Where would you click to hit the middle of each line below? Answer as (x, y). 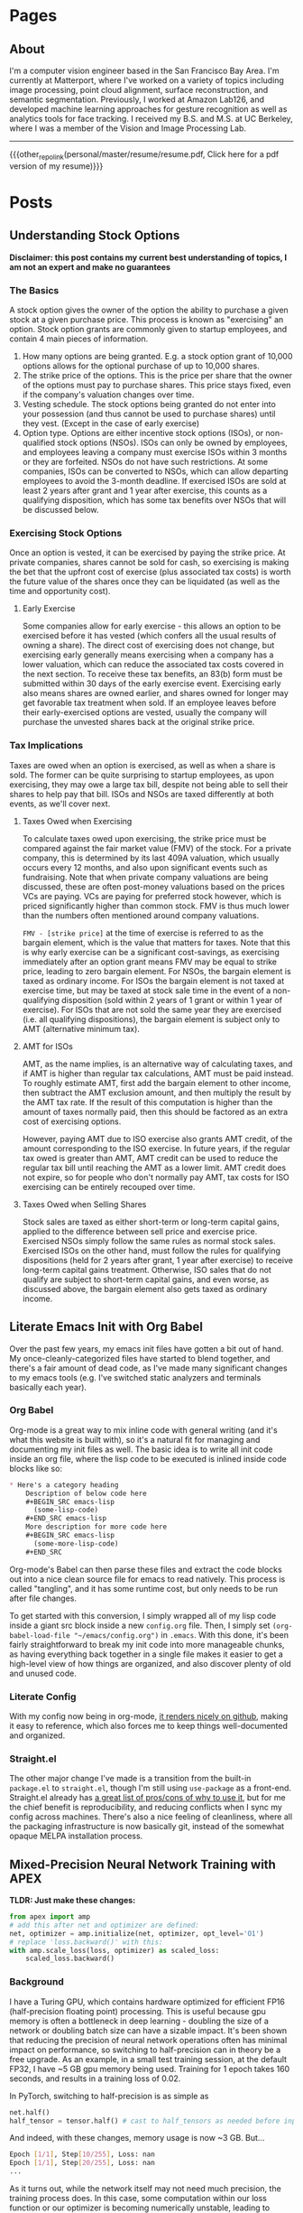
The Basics (34, 290)
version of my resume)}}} (56, 166)
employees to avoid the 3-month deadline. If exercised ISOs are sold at (154, 481)
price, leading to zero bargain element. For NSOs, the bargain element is (156, 971)
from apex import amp (50, 1917)
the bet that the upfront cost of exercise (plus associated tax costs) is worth (150, 572)
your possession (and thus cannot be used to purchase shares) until (149, 414)
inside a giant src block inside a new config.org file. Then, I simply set (140, 1625)
